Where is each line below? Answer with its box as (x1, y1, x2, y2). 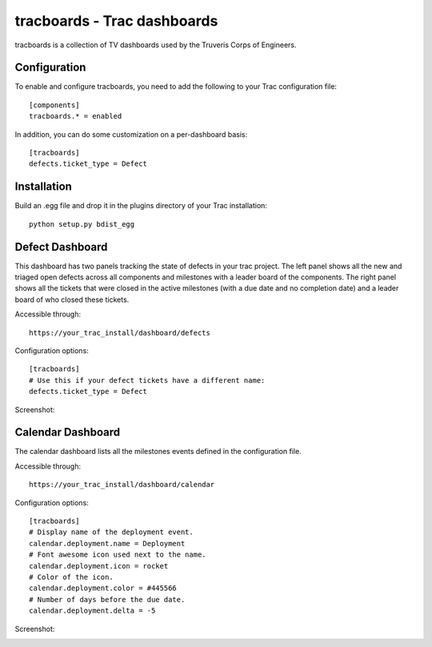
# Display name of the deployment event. (29, 528, 194, 536)
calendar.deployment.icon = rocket (29, 561, 169, 570)
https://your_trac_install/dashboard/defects (29, 328, 211, 337)
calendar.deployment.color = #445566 (29, 584, 178, 593)
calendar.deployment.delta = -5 (29, 606, 156, 616)
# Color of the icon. (29, 573, 114, 581)
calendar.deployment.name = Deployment (29, 539, 186, 548)
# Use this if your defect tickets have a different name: (29, 376, 266, 384)
